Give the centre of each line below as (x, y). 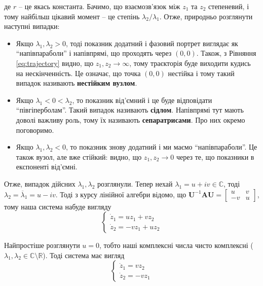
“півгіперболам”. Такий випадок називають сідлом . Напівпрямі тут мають (130, 110)
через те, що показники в (215, 156)
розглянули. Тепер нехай (135, 183)
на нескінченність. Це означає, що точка (78, 73)
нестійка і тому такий (201, 73)
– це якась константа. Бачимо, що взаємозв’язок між (99, 6)
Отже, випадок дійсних (40, 183)
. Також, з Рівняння (226, 53)
